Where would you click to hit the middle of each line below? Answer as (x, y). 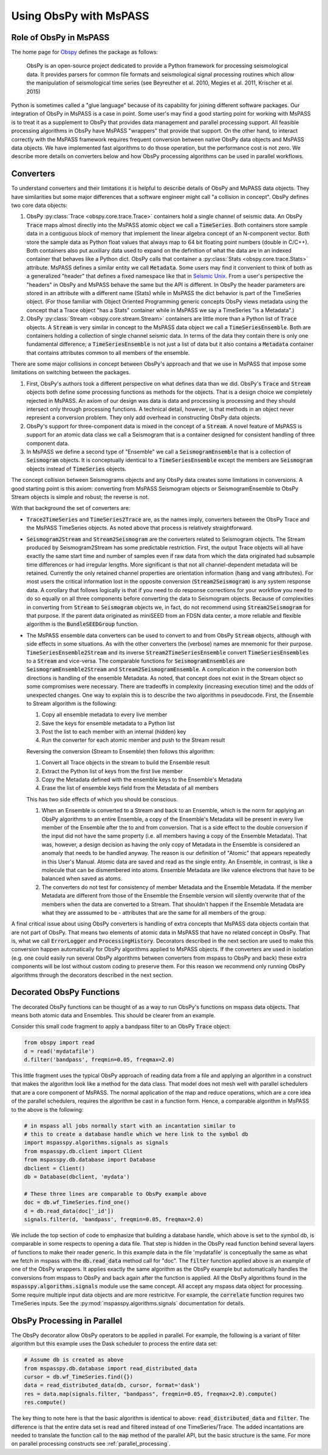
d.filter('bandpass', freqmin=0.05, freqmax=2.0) (99, 1060)
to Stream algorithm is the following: (72, 703)
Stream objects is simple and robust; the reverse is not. (80, 497)
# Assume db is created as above (74, 1360)
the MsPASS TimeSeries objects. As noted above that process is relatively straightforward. (140, 528)
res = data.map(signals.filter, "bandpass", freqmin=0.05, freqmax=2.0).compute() (151, 1394)
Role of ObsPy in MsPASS (60, 37)
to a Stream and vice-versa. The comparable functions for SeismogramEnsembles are (136, 661)
